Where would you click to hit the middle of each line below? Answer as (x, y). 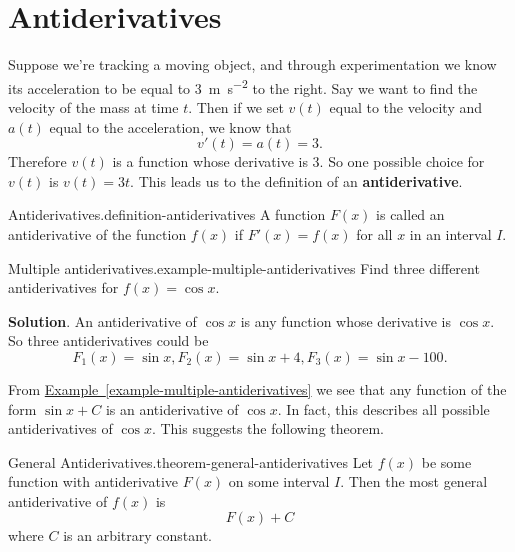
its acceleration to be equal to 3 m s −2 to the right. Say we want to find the (243, 86)
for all (374, 233)
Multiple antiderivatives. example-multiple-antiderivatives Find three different (244, 267)
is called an (410, 214)
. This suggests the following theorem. (268, 428)
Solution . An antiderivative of (102, 320)
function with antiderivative (93, 481)
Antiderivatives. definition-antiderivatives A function (167, 214)
